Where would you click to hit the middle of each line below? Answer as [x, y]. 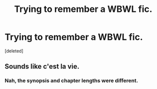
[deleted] [14, 51]
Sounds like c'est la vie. [42, 66]
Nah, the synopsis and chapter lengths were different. [71, 81]
